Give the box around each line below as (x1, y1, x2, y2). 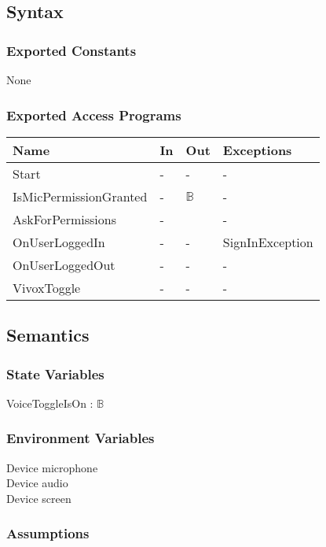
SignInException (222, 232, 313, 251)
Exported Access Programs (6, 105, 181, 124)
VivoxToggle (13, 278, 81, 297)
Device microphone (6, 459, 98, 475)
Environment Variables (6, 428, 155, 448)
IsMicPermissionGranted (13, 187, 148, 205)
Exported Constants (6, 40, 137, 60)
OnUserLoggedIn (13, 232, 105, 251)
